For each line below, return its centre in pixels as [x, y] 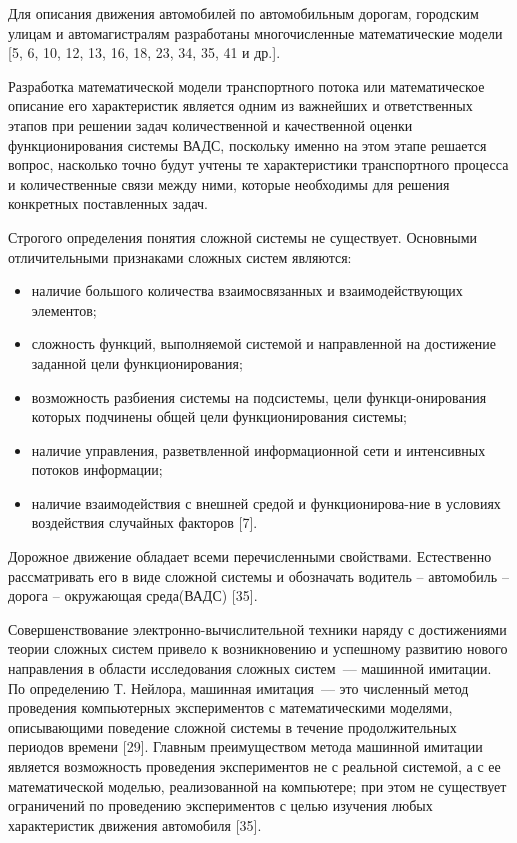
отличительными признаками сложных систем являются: [180, 256]
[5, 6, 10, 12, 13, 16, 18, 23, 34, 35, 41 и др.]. [144, 52]
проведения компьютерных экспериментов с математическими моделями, [230, 707]
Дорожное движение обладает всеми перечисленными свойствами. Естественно [250, 556]
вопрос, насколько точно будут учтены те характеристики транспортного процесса [258, 164]
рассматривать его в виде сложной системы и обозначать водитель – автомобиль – [258, 575]
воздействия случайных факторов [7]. [144, 522]
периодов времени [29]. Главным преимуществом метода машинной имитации [245, 746]
